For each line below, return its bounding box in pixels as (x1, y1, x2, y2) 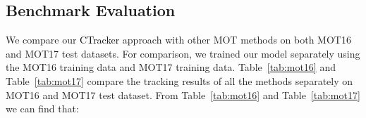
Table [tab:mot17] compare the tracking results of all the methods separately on (6, 73, 353, 88)
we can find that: (6, 101, 79, 116)
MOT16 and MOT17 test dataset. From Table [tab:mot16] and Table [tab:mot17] (6, 87, 360, 102)
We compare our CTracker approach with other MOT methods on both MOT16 (6, 32, 351, 47)
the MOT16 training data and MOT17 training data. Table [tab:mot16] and (6, 60, 336, 74)
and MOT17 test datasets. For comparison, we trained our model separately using (6, 46, 360, 60)
